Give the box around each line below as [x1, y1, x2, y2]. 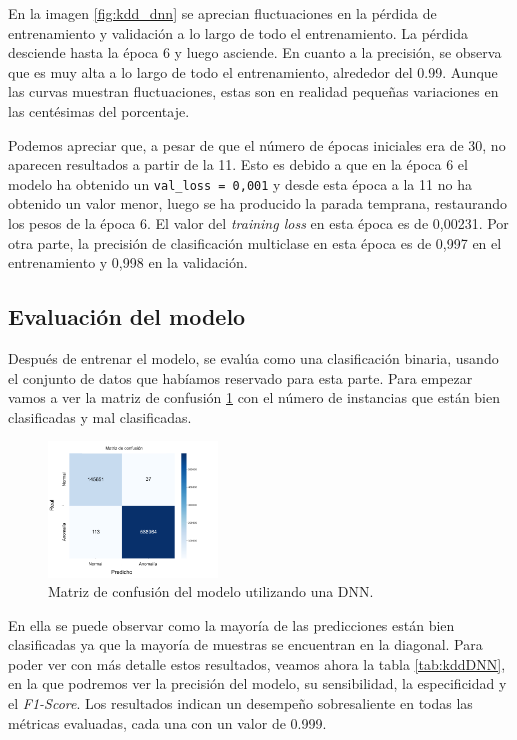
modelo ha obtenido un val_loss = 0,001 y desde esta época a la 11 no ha [8, 173, 472, 194]
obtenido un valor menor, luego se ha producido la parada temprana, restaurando [8, 193, 508, 214]
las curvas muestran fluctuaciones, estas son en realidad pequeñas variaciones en [8, 81, 499, 102]
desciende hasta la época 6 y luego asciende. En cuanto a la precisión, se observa [8, 42, 502, 63]
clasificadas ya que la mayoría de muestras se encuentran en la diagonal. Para [8, 634, 483, 655]
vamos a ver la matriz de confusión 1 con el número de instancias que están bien [8, 387, 501, 408]
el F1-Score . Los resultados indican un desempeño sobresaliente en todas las [8, 693, 473, 714]
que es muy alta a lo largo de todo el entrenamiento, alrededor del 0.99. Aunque [8, 61, 498, 82]
